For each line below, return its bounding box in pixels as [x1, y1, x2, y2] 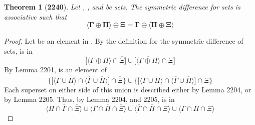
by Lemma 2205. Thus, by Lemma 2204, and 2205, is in [4, 94, 175, 104]
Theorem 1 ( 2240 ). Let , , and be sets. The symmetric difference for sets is [4, 2, 240, 12]
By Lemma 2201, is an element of [4, 64, 107, 74]
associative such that [4, 11, 67, 22]
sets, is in [4, 45, 33, 56]
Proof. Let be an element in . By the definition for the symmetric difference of [4, 36, 243, 46]
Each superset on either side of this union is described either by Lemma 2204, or [4, 84, 251, 94]
